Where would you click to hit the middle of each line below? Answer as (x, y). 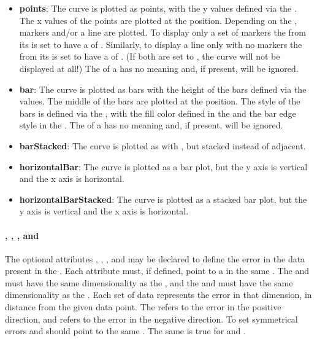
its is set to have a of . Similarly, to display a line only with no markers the (161, 44)
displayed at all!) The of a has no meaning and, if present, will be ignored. (159, 68)
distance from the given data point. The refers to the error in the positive (143, 307)
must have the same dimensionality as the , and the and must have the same (149, 282)
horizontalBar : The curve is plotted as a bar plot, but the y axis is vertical (163, 166)
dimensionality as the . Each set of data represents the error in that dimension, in (158, 295)
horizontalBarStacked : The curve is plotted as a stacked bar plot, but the (163, 199)
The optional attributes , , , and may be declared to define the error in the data (155, 258)
